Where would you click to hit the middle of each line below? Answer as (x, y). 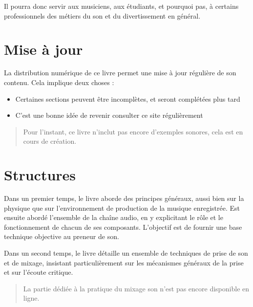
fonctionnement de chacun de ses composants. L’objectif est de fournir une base (123, 227)
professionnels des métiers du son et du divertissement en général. (102, 15)
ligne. (31, 298)
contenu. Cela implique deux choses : (59, 82)
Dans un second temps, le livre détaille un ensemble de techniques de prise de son (126, 252)
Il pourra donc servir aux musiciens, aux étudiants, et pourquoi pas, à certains (121, 6)
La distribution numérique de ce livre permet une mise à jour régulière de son (120, 73)
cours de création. (50, 141)
